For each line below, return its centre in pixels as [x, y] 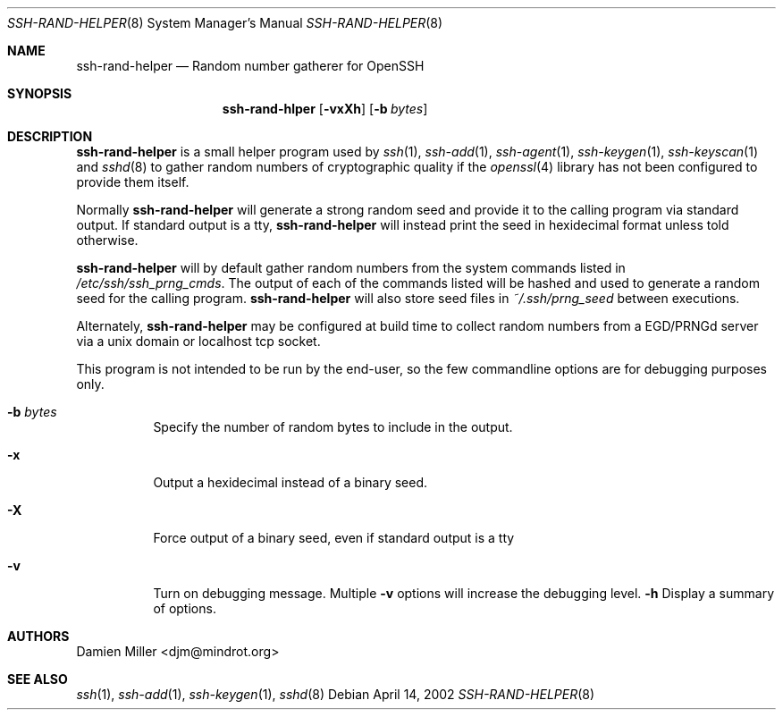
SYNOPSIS [40, 93]
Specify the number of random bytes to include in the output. [333, 427]
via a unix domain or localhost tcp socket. [198, 341]
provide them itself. [133, 182]
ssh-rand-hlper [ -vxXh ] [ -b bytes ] [325, 109]
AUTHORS [38, 636]
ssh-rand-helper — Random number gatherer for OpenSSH [250, 66]
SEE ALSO [38, 679]
